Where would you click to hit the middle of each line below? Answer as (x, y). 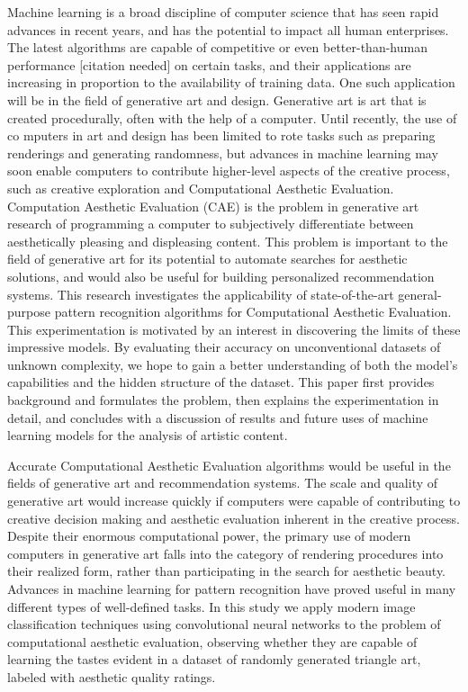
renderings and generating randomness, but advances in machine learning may (223, 153)
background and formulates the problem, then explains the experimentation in (223, 400)
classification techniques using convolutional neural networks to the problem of (224, 624)
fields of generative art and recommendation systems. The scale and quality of (223, 483)
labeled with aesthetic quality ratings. (112, 676)
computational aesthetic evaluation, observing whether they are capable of (212, 641)
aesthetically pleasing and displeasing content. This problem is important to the (228, 241)
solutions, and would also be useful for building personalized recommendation (221, 276)
